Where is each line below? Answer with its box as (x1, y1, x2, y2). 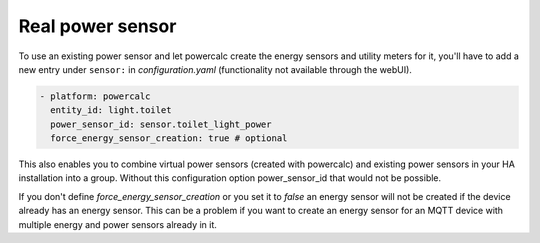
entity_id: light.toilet (50, 105, 172, 116)
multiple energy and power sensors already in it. (18, 218, 217, 230)
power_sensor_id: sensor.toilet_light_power (50, 118, 272, 130)
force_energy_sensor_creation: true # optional (50, 133, 288, 144)
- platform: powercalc (39, 90, 151, 102)
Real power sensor (18, 15, 177, 37)
